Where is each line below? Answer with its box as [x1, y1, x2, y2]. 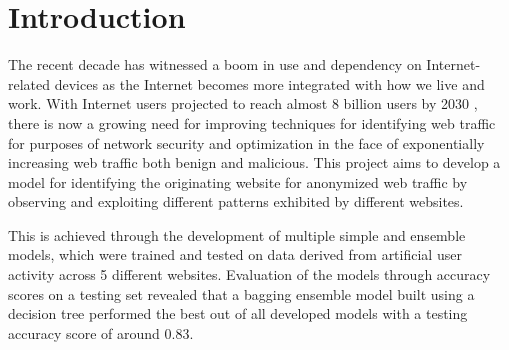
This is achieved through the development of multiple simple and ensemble [8, 224, 466, 245]
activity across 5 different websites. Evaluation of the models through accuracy [8, 264, 491, 285]
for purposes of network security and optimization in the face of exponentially [8, 132, 485, 153]
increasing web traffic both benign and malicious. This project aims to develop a [8, 152, 501, 173]
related [8, 73, 51, 94]
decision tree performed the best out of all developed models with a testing [8, 303, 468, 324]
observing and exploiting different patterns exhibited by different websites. [8, 191, 464, 212]
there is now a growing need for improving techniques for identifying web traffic [8, 112, 496, 133]
